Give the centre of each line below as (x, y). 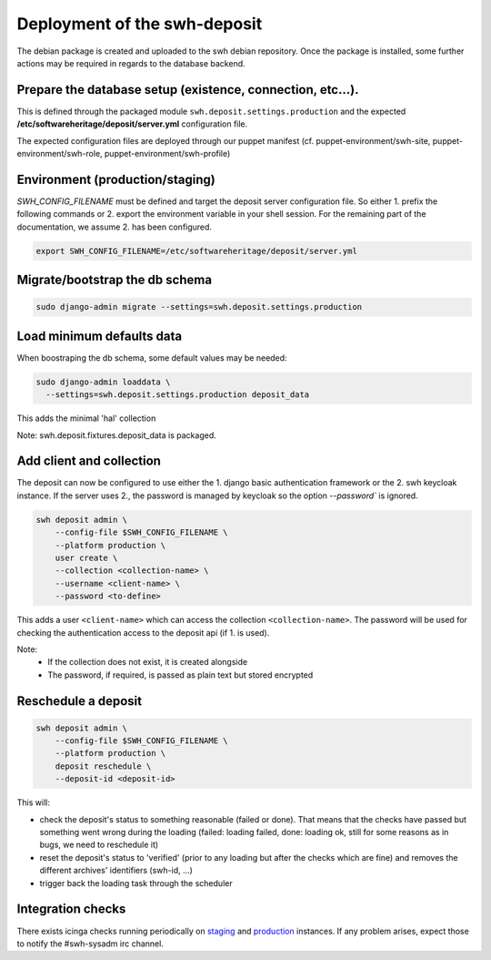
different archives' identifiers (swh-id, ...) (116, 871)
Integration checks (71, 909)
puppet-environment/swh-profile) (168, 154)
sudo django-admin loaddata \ (103, 382)
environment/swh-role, (60, 154)
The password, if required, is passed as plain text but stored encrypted (180, 675)
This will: (33, 802)
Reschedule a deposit (80, 701)
